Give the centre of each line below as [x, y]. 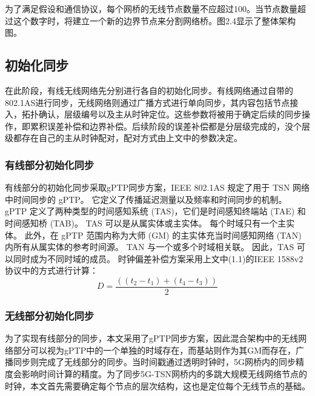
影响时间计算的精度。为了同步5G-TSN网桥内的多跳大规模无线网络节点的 [164, 373]
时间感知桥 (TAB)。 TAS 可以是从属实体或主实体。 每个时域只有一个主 [146, 223]
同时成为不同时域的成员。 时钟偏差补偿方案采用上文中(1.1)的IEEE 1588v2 [158, 258]
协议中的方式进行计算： [51, 270]
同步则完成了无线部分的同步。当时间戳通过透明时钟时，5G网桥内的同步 [154, 362]
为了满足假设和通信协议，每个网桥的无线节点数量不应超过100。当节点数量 [151, 8]
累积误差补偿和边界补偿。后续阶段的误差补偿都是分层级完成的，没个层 [170, 126]
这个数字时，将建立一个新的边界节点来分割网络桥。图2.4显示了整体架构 [154, 20]
